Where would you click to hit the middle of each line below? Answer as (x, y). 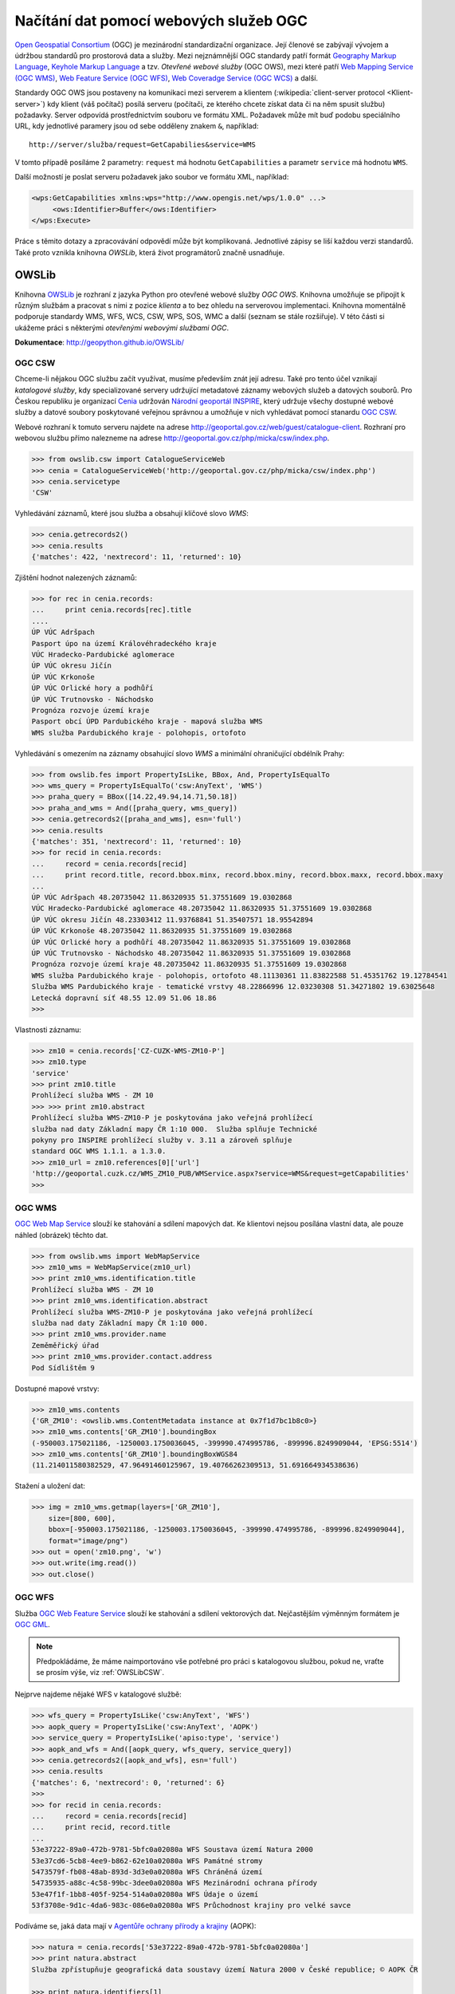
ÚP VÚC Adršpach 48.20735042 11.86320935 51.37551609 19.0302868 (162, 897)
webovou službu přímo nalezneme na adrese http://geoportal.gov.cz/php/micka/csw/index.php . (172, 438)
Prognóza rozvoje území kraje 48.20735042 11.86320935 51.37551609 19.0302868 (189, 964)
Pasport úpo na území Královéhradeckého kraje (124, 643)
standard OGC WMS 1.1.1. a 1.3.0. (99, 1151)
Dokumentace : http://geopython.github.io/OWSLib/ (100, 342)
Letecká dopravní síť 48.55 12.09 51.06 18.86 (124, 998)
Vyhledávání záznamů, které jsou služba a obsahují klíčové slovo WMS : (131, 514)
